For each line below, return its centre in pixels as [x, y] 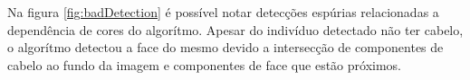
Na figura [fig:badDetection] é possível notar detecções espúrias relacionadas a [223, 12]
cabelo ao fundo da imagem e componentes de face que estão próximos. [204, 64]
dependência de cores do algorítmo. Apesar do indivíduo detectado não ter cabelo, [235, 29]
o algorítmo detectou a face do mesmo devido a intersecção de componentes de [225, 47]
